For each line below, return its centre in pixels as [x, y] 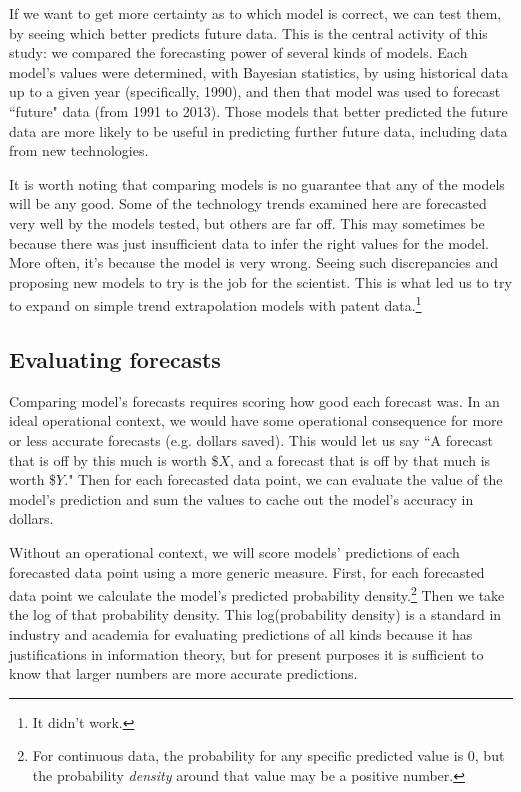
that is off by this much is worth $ [114, 459]
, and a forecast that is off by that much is [360, 459]
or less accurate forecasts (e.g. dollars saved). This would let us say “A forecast [251, 439]
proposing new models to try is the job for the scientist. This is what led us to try [260, 281]
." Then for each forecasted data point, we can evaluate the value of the [283, 479]
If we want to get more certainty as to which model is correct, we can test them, [255, 13]
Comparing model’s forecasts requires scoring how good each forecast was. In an [254, 400]
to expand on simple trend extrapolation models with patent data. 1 [215, 303]
